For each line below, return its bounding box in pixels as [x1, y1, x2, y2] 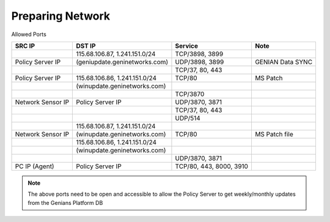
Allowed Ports [11, 31, 47, 38]
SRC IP [15, 42, 35, 50]
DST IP [76, 42, 96, 50]
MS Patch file [254, 130, 293, 138]
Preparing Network [11, 9, 111, 23]
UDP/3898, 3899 [175, 57, 224, 66]
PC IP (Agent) [15, 162, 54, 171]
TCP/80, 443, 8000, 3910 [175, 162, 249, 171]
